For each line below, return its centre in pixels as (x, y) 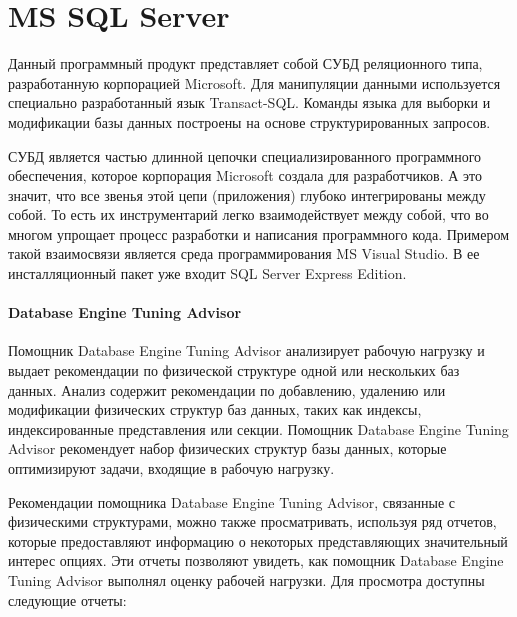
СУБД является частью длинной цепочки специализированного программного (245, 155)
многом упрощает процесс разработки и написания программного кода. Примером (258, 233)
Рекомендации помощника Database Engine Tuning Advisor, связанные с (232, 501)
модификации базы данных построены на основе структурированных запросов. (249, 121)
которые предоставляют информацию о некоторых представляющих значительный (258, 540)
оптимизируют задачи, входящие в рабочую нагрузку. (171, 468)
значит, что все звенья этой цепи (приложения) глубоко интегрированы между (247, 194)
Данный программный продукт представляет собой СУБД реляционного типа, (245, 63)
